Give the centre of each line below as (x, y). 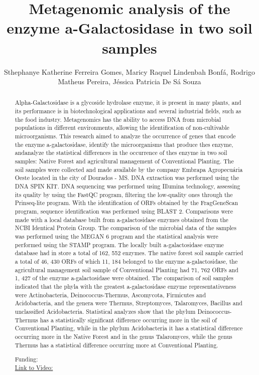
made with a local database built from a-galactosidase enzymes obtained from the (121, 219)
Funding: (26, 359)
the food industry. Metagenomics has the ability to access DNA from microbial (118, 119)
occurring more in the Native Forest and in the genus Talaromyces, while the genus (123, 336)
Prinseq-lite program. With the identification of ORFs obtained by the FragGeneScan (126, 203)
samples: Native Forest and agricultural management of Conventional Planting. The (124, 161)
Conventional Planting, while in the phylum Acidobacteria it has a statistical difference (129, 328)
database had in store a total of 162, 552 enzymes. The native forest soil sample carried (129, 253)
